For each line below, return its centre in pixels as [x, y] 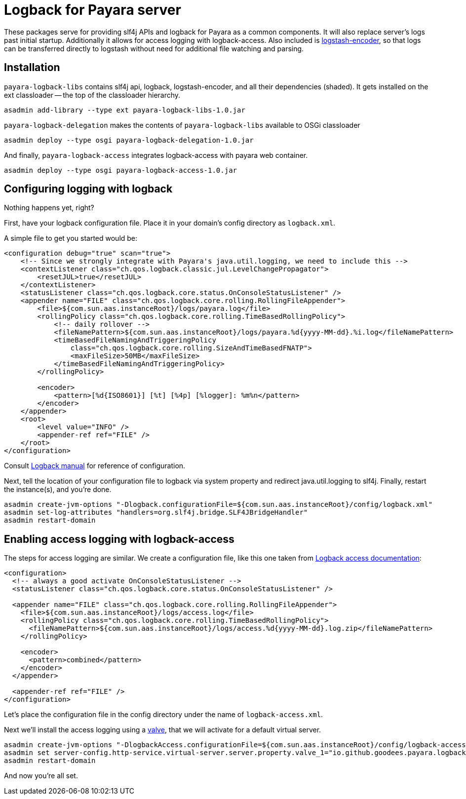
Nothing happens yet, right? [49, 208]
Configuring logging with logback [88, 189]
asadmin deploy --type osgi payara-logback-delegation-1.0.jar [129, 140]
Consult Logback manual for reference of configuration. [95, 466]
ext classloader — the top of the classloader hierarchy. [92, 95]
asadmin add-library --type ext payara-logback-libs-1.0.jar [125, 110]
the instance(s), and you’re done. [58, 490]
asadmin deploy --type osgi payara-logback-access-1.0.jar [121, 170]
